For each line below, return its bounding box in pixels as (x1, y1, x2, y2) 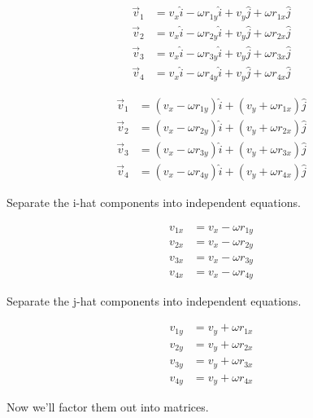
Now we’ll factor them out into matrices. (7, 398, 209, 415)
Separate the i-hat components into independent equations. (7, 193, 301, 210)
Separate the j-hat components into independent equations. (7, 293, 302, 310)
